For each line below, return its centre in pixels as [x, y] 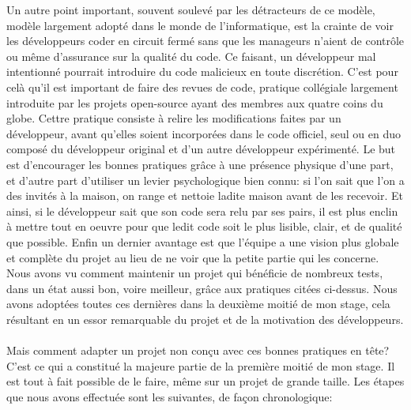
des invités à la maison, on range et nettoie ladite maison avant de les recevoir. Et [205, 196]
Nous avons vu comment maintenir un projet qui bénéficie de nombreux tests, [195, 273]
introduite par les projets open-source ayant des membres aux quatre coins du [195, 102]
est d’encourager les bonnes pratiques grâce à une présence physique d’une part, [200, 164]
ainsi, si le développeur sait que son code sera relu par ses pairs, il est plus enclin [202, 211]
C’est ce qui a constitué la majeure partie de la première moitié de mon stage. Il [201, 365]
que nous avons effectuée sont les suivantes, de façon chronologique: [170, 396]
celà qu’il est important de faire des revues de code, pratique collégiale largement [202, 87]
